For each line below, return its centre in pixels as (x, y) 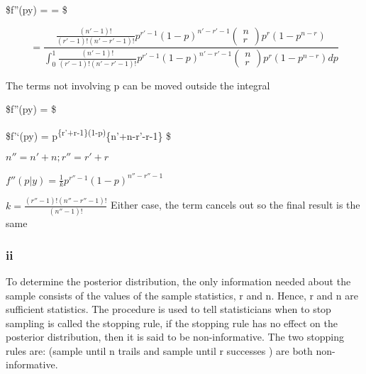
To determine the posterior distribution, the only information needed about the (178, 281)
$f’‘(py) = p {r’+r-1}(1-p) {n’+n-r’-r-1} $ (89, 134)
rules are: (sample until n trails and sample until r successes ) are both (159, 350)
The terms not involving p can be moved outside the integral (138, 85)
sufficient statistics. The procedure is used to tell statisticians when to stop (168, 309)
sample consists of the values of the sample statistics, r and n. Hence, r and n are (182, 295)
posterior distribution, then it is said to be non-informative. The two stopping (175, 337)
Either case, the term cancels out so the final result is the (235, 205)
